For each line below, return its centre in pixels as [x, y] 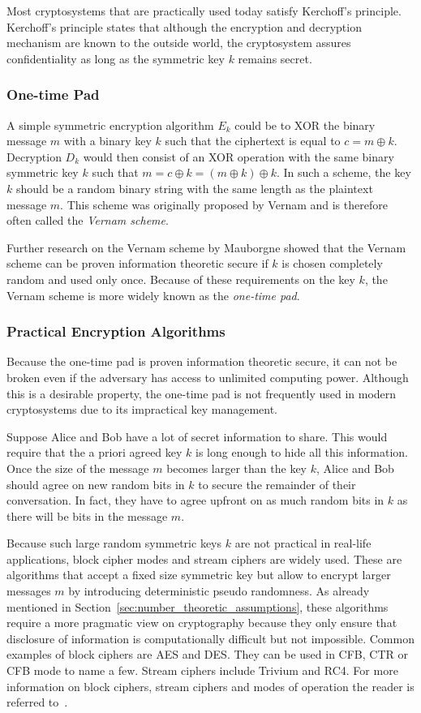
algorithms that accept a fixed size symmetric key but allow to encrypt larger [199, 575]
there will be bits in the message [87, 515]
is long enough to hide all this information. [302, 452]
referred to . [37, 702]
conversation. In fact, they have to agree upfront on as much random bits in [195, 500]
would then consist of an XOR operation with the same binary [238, 156]
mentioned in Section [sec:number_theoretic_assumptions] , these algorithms [198, 606]
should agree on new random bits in [96, 484]
